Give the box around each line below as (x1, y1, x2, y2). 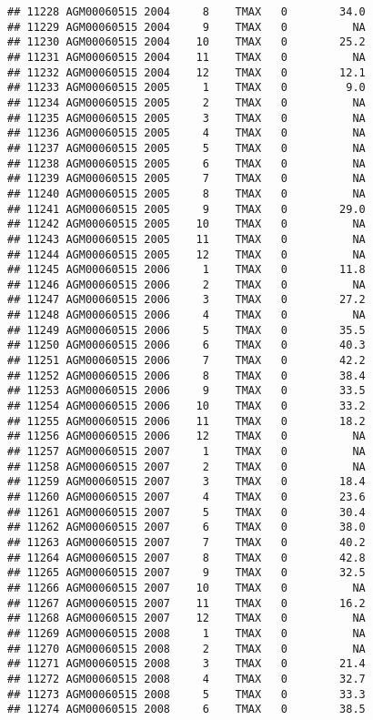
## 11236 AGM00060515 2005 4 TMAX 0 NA (7, 127, 366, 140)
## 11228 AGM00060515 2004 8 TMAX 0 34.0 (7, 5, 366, 18)
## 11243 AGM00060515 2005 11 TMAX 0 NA (7, 232, 366, 246)
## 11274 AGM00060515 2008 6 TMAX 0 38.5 (7, 703, 366, 716)
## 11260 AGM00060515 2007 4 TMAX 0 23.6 (7, 491, 366, 503)
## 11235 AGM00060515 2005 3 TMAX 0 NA (7, 111, 366, 125)
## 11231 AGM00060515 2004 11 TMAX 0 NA (7, 50, 366, 64)
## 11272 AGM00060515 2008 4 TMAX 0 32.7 (7, 672, 366, 685)
